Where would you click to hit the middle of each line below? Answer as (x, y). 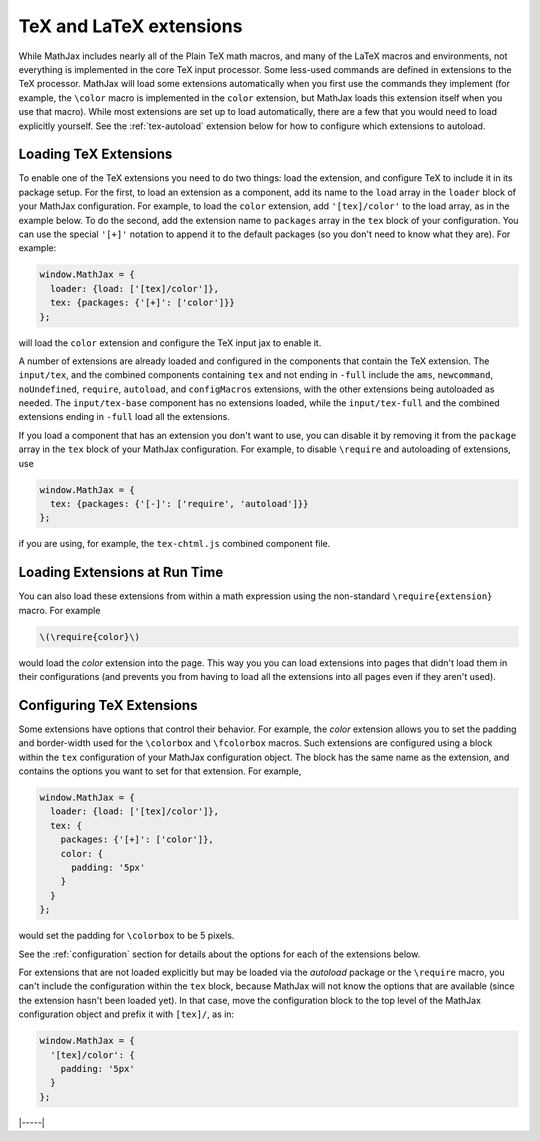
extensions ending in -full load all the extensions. (124, 417)
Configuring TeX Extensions (108, 705)
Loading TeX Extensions (95, 154)
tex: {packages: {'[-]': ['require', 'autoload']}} (179, 503)
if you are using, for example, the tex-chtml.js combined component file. (174, 544)
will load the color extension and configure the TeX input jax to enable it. (170, 342)
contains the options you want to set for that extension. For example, (160, 771)
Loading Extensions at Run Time (121, 572)
